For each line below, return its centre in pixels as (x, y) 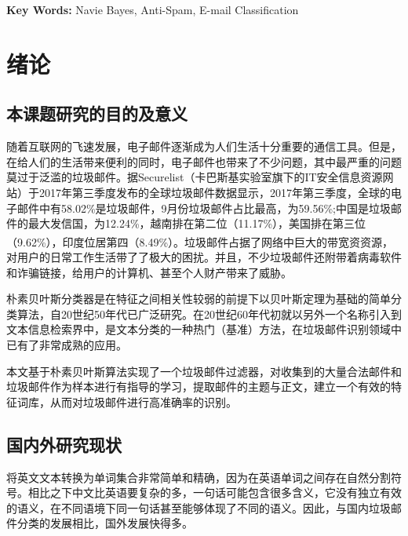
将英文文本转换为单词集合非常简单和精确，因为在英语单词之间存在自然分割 (199, 477)
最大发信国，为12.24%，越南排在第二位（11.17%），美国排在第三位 (197, 223)
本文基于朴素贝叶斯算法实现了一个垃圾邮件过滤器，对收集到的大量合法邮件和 (204, 371)
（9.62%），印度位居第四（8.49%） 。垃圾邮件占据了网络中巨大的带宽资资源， (200, 241)
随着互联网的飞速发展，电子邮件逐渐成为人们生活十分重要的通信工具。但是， (204, 146)
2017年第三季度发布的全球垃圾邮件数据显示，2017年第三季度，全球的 (215, 192)
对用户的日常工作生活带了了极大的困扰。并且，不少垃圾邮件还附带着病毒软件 (204, 256)
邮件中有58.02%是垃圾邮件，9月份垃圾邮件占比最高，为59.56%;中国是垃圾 (204, 208)
